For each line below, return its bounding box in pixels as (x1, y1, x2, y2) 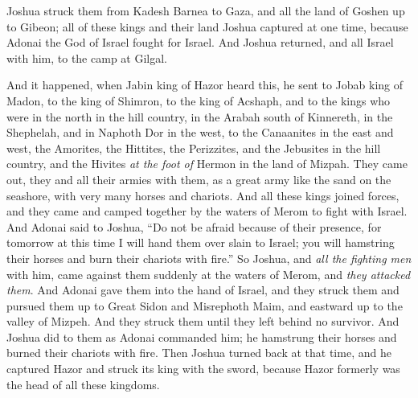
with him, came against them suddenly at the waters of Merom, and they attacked (6, 265, 411, 282)
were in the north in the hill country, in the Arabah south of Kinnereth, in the (6, 108, 393, 125)
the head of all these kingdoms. (6, 375, 160, 392)
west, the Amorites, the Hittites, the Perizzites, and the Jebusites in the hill (6, 139, 381, 156)
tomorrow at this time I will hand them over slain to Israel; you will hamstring (6, 234, 395, 251)
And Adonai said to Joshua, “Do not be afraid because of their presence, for (6, 218, 382, 235)
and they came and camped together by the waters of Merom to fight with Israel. (6, 203, 408, 220)
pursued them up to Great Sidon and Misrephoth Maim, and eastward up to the (6, 297, 403, 314)
